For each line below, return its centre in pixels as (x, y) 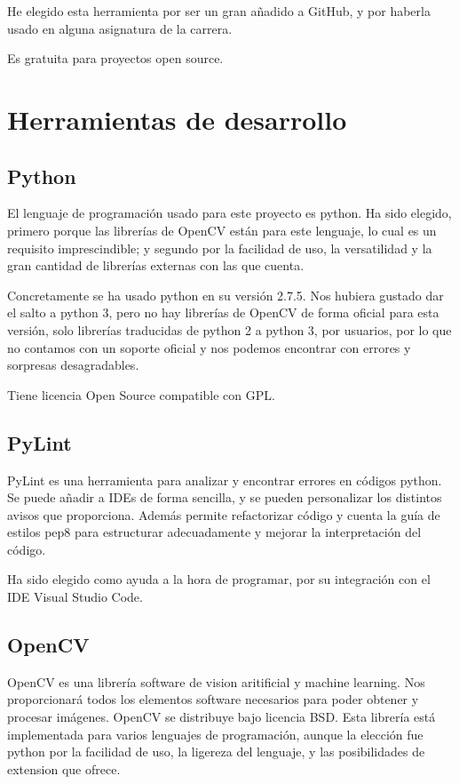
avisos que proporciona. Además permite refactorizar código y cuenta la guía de (224, 514)
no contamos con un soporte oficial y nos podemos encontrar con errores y (209, 347)
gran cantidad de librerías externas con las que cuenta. (156, 265)
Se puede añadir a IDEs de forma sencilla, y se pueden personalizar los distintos (225, 497)
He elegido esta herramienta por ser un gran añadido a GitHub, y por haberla (219, 11)
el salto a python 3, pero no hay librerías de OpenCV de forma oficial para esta (223, 312)
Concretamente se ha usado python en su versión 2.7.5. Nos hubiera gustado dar (226, 295)
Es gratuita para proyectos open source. (115, 58)
